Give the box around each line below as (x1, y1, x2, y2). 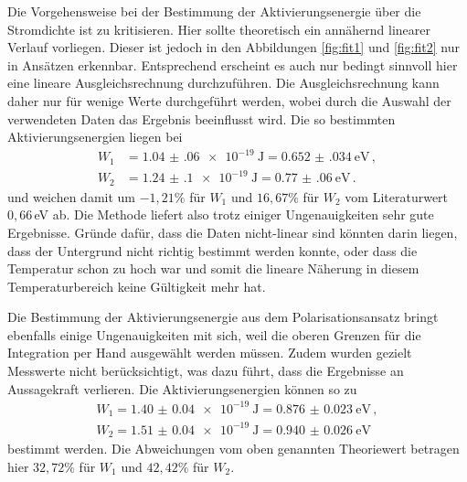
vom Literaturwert (345, 187, 449, 206)
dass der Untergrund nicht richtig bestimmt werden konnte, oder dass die (7, 241, 418, 260)
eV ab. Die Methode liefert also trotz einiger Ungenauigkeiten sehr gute (34, 205, 434, 224)
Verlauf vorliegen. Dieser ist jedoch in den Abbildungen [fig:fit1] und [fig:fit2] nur (7, 37, 460, 57)
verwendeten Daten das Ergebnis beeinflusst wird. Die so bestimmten (7, 109, 396, 128)
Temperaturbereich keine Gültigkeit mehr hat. (7, 276, 266, 295)
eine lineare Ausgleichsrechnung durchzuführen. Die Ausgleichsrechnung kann (7, 73, 440, 92)
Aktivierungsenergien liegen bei (7, 127, 183, 146)
